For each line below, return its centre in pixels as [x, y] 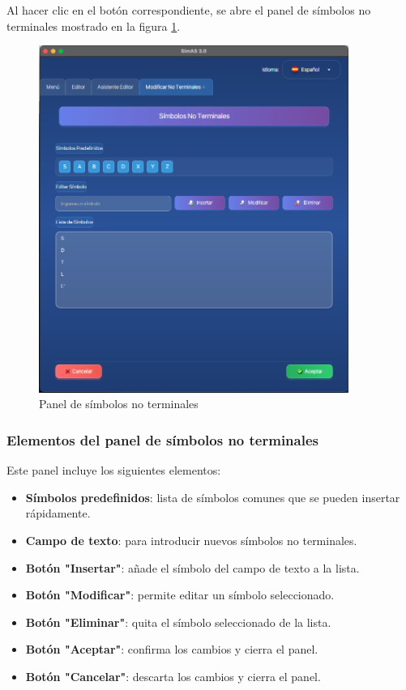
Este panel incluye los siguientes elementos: [114, 470]
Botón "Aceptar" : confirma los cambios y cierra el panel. [172, 649]
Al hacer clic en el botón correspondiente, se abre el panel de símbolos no [189, 10]
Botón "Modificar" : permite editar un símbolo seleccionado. [180, 595]
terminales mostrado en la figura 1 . [94, 26]
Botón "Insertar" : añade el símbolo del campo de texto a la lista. [192, 567]
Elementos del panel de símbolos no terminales [162, 439]
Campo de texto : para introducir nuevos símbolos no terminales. [191, 540]
